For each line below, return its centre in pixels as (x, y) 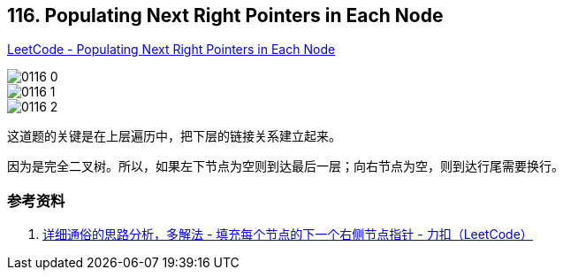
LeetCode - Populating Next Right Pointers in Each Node (171, 50)
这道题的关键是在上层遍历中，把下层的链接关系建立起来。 (174, 136)
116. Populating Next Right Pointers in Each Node (225, 15)
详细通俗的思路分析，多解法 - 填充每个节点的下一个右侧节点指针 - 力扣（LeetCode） (288, 235)
